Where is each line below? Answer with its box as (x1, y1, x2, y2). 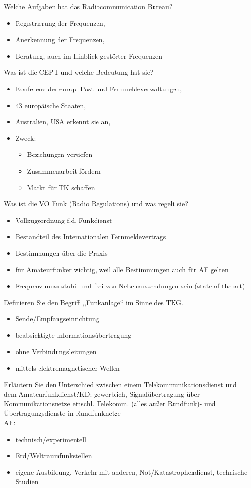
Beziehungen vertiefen (27, 149, 93, 159)
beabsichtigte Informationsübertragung (15, 330, 132, 340)
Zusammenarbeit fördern (27, 165, 101, 176)
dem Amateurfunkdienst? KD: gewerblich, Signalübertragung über (4, 389, 200, 399)
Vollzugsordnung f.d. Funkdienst (15, 215, 112, 225)
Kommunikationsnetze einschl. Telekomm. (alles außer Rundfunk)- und (4, 398, 216, 408)
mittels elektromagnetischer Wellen (15, 363, 120, 373)
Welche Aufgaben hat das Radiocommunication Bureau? (4, 1, 173, 11)
